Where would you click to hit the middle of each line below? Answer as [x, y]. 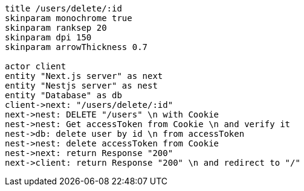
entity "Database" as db [63, 95]
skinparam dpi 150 [48, 37]
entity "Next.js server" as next [84, 76]
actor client [36, 66]
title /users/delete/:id [63, 8]
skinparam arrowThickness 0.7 [76, 47]
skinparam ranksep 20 [56, 28]
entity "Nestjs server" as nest [81, 86]
